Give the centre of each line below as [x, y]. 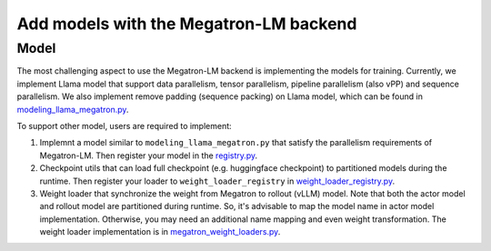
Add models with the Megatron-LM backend [187, 24]
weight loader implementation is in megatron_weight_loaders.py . [160, 232]
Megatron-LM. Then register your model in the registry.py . [149, 156]
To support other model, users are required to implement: [124, 125]
